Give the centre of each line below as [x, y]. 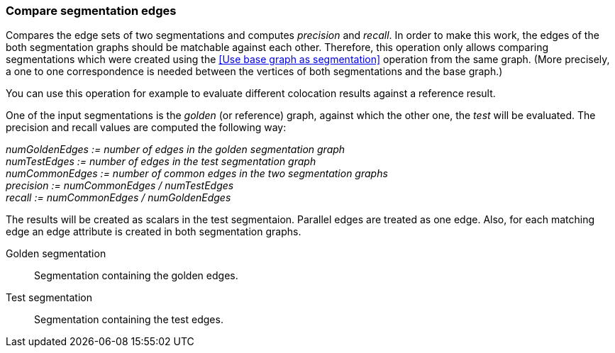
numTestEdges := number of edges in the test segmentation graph [161, 162]
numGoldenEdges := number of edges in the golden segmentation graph [176, 150]
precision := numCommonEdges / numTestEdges [120, 186]
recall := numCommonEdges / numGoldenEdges [118, 198]
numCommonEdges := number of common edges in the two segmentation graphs [197, 174]
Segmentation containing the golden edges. [136, 276]
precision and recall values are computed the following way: [146, 128]
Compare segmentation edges [91, 11]
